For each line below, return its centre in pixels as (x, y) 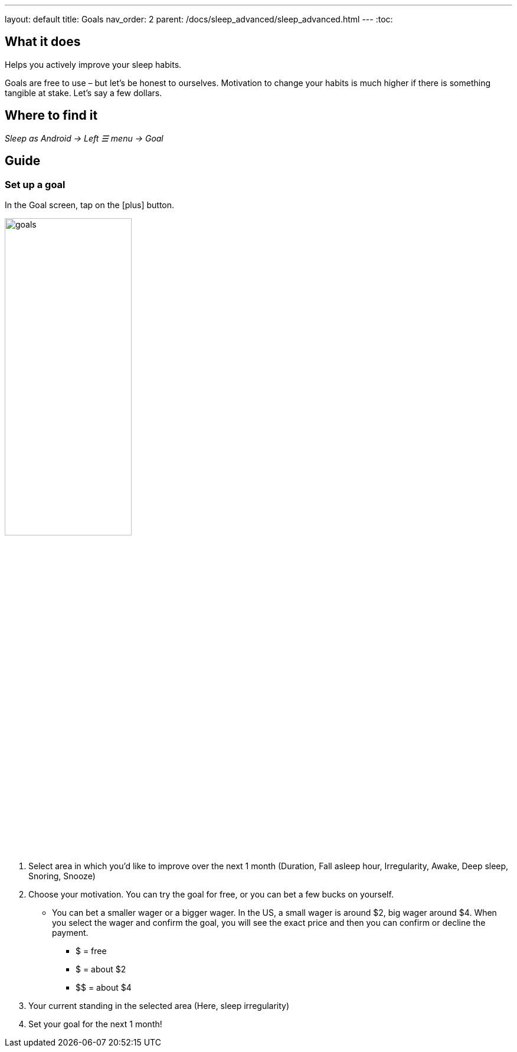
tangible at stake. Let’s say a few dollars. (84, 93)
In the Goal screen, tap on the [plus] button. (90, 205)
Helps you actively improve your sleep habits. (93, 64)
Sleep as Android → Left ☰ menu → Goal (84, 138)
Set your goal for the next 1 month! (95, 1024)
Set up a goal (35, 184)
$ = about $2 (101, 969)
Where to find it (51, 116)
